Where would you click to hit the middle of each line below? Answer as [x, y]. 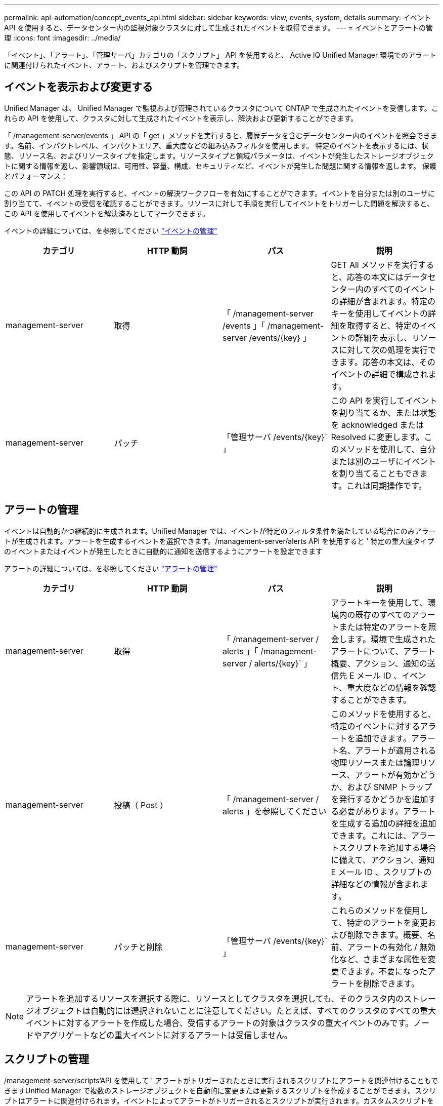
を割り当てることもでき [375, 473]
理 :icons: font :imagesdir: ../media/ [62, 38]
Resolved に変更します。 [378, 437]
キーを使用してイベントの [380, 313]
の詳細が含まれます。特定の [383, 301]
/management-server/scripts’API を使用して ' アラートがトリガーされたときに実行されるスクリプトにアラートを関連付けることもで [221, 1080]
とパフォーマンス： [36, 176]
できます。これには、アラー [383, 835]
